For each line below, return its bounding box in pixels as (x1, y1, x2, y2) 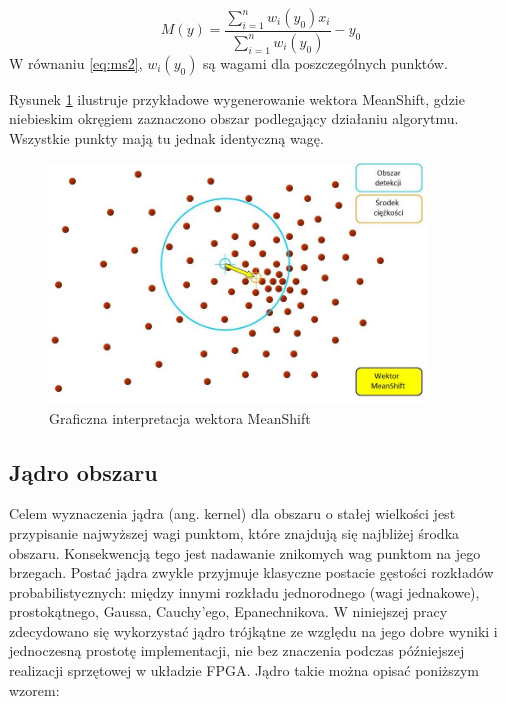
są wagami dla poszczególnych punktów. (203, 52, 448, 73)
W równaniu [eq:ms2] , (9, 52, 143, 73)
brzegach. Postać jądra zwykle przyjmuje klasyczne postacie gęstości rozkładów (9, 562, 494, 583)
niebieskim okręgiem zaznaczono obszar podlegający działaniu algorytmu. (9, 108, 459, 129)
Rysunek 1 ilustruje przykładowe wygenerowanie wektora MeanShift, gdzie (9, 88, 465, 109)
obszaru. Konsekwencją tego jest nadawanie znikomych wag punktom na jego (9, 542, 481, 563)
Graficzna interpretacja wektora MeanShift (49, 407, 311, 428)
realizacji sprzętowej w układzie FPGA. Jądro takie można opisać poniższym (9, 660, 480, 681)
